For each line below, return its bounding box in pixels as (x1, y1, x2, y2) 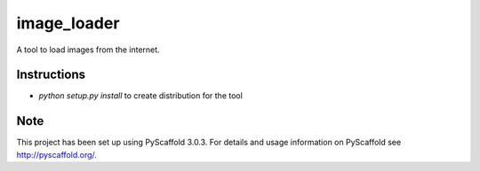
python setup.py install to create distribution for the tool (38, 90, 244, 101)
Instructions (16, 67, 86, 82)
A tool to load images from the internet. (16, 44, 160, 55)
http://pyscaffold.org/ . (16, 149, 98, 159)
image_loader (16, 13, 120, 33)
